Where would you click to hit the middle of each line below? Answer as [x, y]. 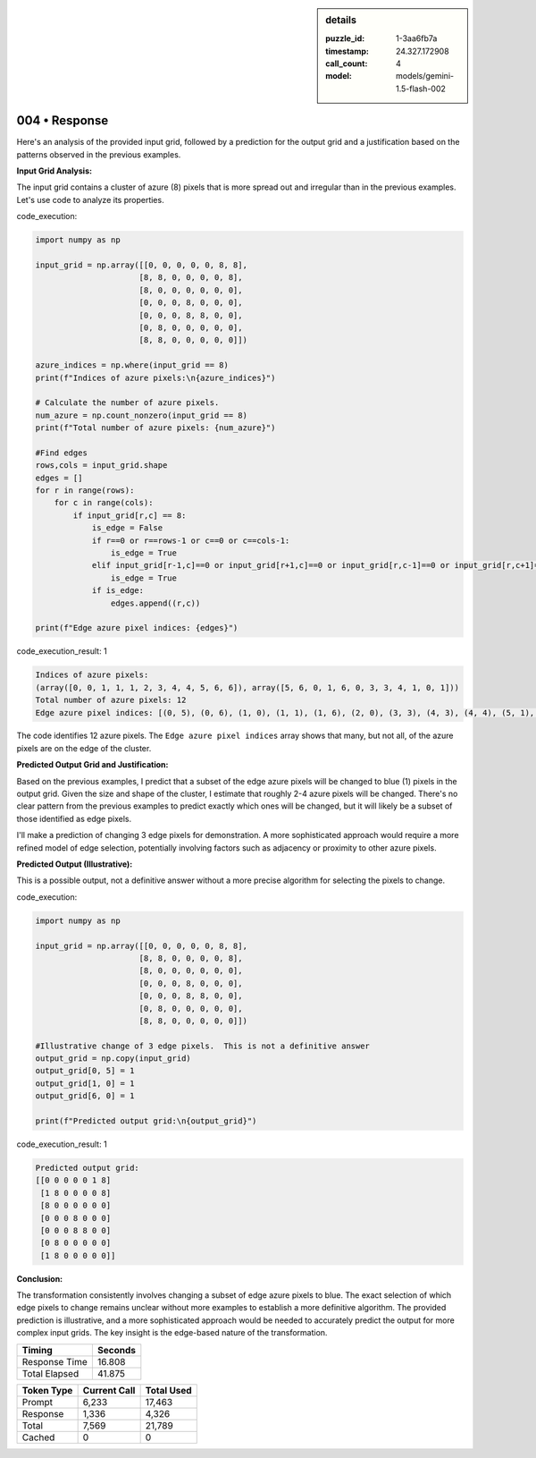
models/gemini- [425, 76]
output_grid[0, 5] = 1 [85, 1071]
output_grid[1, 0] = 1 [85, 1083]
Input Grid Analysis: [54, 171]
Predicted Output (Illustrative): [75, 864]
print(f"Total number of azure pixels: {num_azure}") [155, 428]
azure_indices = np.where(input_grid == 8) [132, 365]
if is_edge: [118, 591]
